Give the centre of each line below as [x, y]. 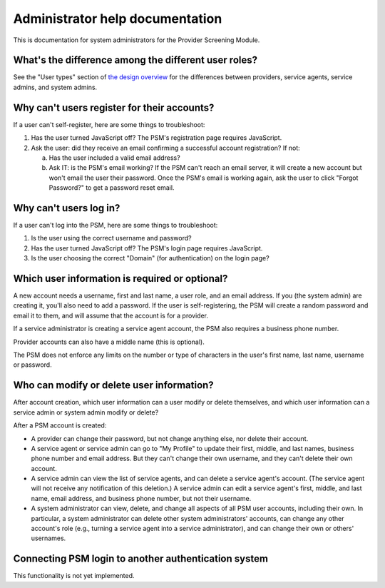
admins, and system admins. [55, 87]
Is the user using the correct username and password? [111, 238]
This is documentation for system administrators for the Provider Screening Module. [137, 40]
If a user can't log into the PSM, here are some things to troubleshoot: [115, 225]
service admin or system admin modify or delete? [86, 412]
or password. [33, 365]
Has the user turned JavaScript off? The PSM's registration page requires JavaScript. [156, 138]
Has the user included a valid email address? [115, 158]
